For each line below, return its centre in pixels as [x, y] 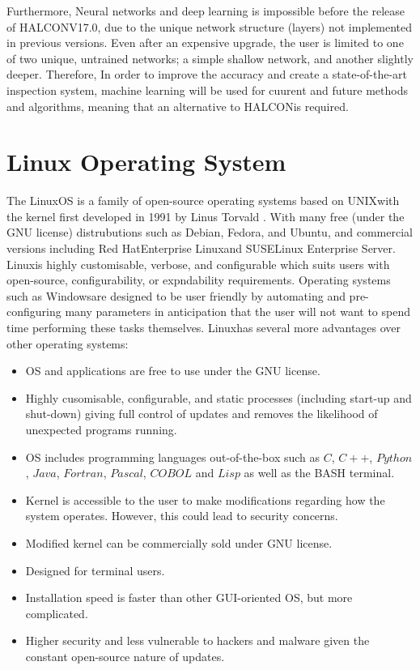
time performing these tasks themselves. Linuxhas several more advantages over [204, 328]
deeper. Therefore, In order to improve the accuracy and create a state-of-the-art [207, 74]
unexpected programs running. [101, 429]
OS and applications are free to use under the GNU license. [173, 371]
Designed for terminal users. [95, 570]
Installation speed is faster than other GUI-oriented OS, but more [189, 597]
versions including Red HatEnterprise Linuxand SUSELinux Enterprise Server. [201, 248]
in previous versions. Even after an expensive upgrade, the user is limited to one [205, 43]
